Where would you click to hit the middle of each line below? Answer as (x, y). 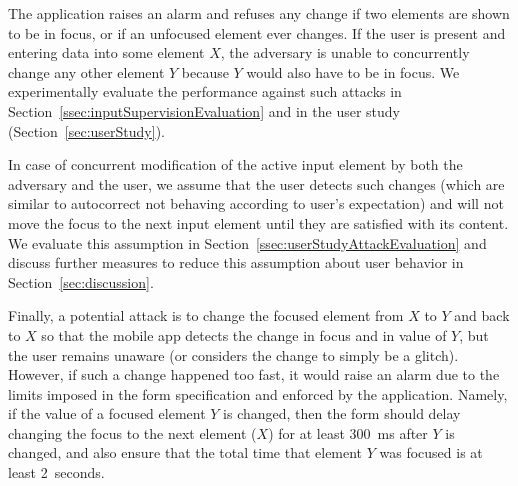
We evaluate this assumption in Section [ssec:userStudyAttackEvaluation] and (247, 242)
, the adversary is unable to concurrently (345, 52)
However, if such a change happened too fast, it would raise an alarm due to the (254, 374)
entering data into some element (106, 52)
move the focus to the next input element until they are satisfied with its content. (258, 222)
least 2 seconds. (56, 472)
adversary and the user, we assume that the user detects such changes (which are (256, 183)
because (205, 71)
